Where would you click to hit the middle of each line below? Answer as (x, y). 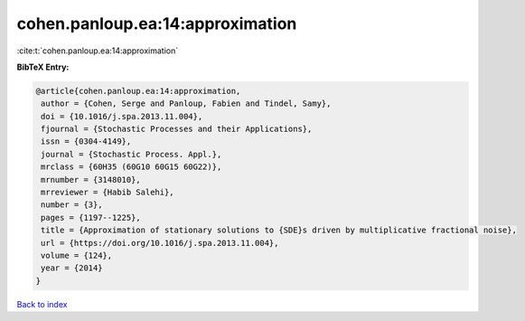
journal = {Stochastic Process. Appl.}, (131, 154)
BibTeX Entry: (43, 67)
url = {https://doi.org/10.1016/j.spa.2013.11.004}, (160, 243)
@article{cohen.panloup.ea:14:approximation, (138, 91)
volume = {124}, (77, 255)
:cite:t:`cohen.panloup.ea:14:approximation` (98, 51)
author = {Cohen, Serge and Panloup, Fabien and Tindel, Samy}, (186, 104)
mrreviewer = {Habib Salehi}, (108, 193)
